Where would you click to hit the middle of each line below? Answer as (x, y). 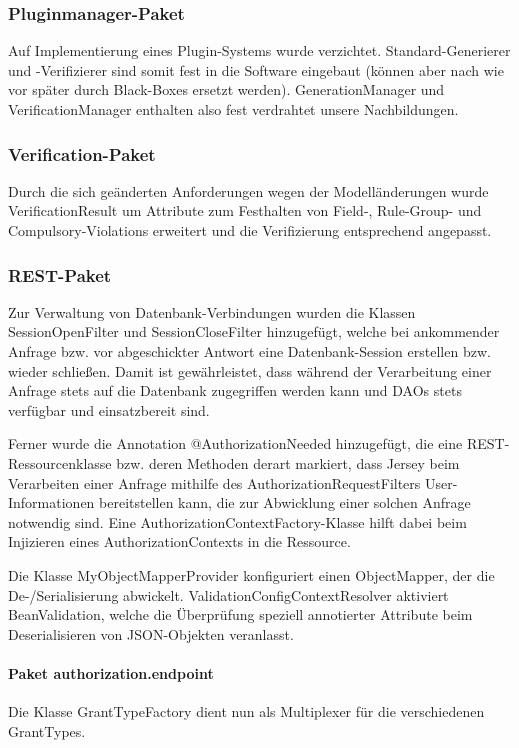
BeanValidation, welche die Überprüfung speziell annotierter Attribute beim (240, 614)
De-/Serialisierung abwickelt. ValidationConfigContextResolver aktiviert (228, 594)
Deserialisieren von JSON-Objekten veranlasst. (151, 633)
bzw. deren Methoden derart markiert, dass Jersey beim (288, 462)
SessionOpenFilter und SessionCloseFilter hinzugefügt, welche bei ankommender (254, 331)
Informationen (51, 502)
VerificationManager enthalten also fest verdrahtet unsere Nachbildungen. (233, 109)
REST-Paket (60, 274)
